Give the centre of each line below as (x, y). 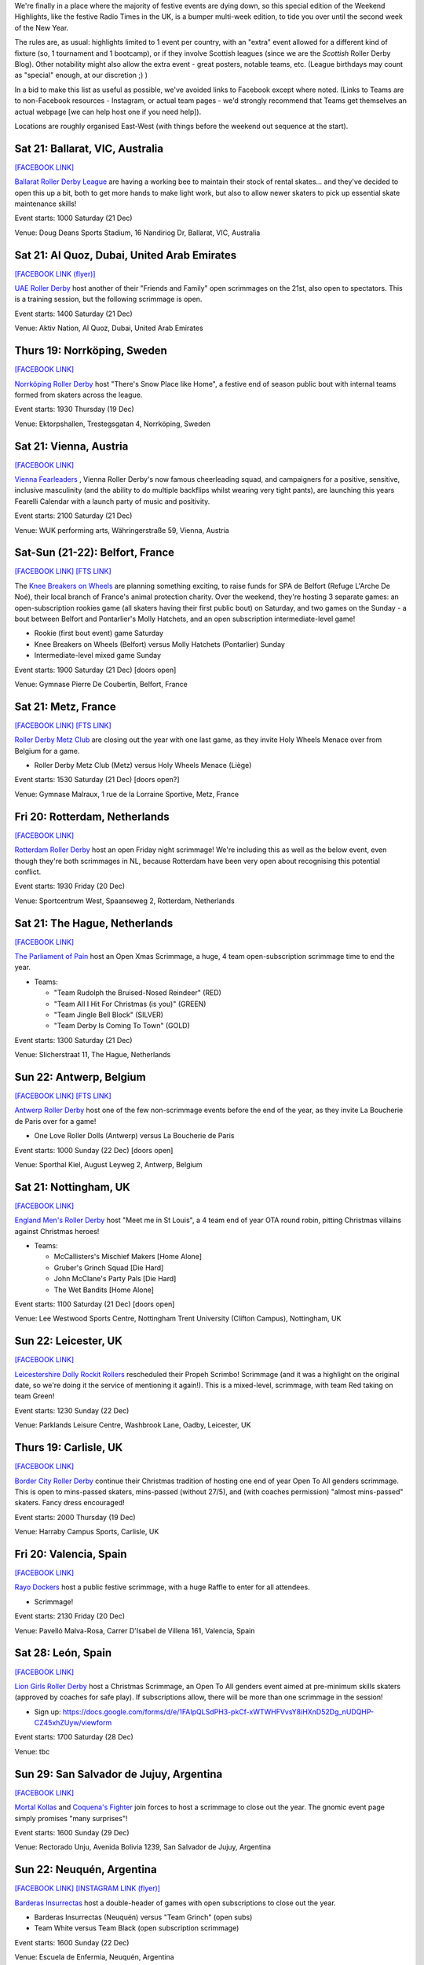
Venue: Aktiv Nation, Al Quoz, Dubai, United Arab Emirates (109, 328)
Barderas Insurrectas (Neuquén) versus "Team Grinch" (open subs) (143, 1917)
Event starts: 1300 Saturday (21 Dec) (73, 1040)
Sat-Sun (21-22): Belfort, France (95, 553)
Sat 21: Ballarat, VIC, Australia (89, 148)
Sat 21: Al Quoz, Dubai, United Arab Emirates (126, 255)
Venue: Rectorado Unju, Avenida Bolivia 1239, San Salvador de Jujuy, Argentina (143, 1847)
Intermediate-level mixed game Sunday (97, 656)
